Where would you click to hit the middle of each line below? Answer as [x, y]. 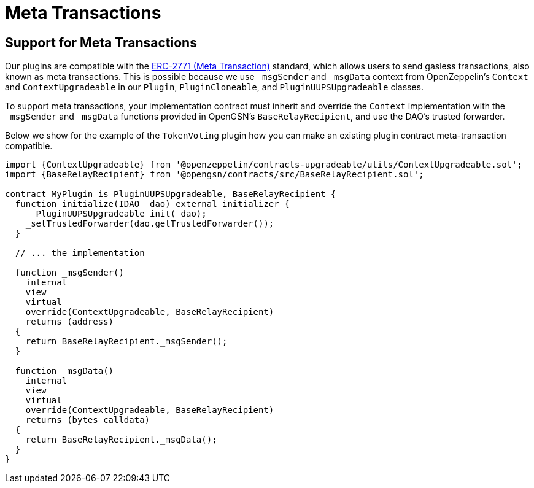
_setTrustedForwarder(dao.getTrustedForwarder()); [150, 224]
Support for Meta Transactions [101, 42]
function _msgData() [64, 371]
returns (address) [70, 322]
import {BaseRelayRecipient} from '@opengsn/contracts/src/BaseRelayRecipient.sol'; [215, 175]
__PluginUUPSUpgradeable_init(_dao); [116, 214]
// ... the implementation [80, 253]
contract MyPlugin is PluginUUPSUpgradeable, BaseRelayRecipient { [171, 194]
